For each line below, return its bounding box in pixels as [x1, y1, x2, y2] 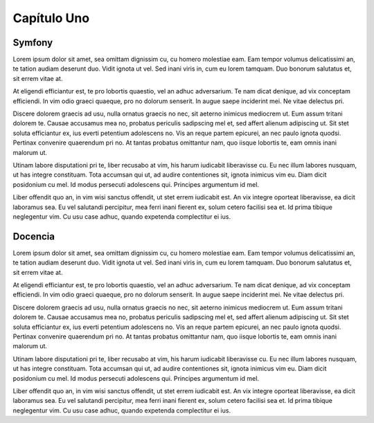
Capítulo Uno [12, 10, 90, 26]
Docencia [12, 231, 55, 242]
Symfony [12, 37, 53, 48]
